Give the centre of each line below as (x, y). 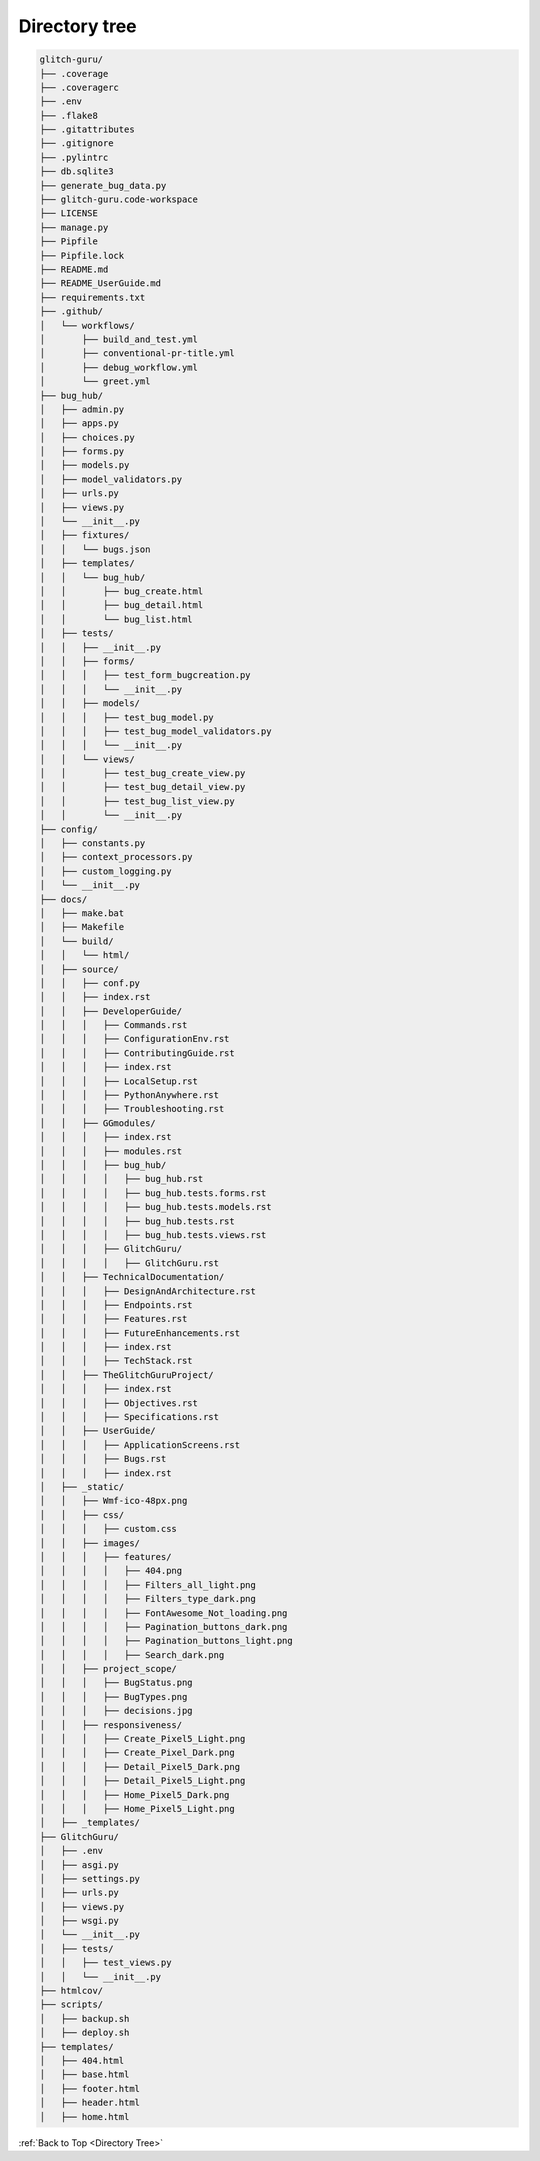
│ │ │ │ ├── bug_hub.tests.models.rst (155, 1207)
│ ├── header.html (89, 2103)
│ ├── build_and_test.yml (119, 339)
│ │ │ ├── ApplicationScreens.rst (139, 1444)
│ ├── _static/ (82, 1486)
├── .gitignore (76, 143)
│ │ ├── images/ (89, 1543)
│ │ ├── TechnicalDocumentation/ (132, 1277)
